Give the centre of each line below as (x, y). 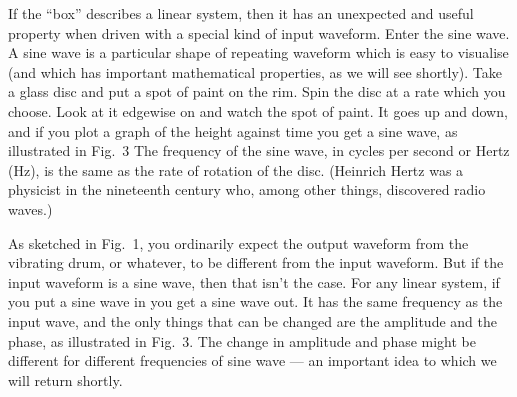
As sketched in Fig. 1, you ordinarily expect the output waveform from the (238, 242)
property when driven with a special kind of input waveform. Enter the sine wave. (259, 32)
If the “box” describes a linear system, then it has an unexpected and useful (241, 13)
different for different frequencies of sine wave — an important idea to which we (252, 360)
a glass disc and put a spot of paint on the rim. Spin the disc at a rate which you (257, 91)
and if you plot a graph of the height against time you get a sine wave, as (233, 130)
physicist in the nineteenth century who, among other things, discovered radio (247, 189)
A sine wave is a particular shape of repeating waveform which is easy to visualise (258, 52)
